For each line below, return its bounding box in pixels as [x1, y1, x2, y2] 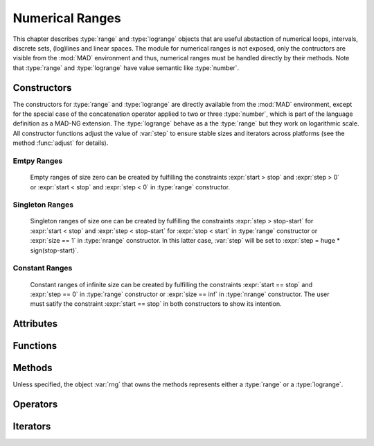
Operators [12, 399, 58, 411]
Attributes [12, 318, 58, 329]
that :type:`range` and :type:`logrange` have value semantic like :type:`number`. [12, 63, 240, 72]
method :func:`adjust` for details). [12, 139, 109, 147]
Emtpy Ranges [12, 156, 63, 166]
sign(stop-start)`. [30, 246, 79, 255]
